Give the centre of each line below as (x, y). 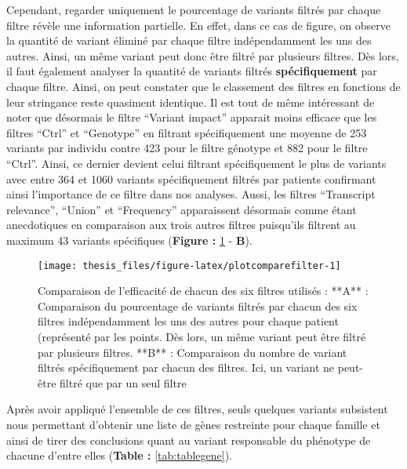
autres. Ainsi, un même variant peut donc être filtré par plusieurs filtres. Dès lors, (203, 55)
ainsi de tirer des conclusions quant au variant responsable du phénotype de (189, 440)
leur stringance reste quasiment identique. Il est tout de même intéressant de (191, 102)
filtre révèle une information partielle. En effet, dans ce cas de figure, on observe (198, 25)
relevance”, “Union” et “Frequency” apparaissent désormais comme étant (182, 209)
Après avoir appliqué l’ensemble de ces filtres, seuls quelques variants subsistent (197, 409)
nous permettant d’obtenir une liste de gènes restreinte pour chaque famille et (193, 424)
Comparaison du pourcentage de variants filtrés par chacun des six (198, 305)
